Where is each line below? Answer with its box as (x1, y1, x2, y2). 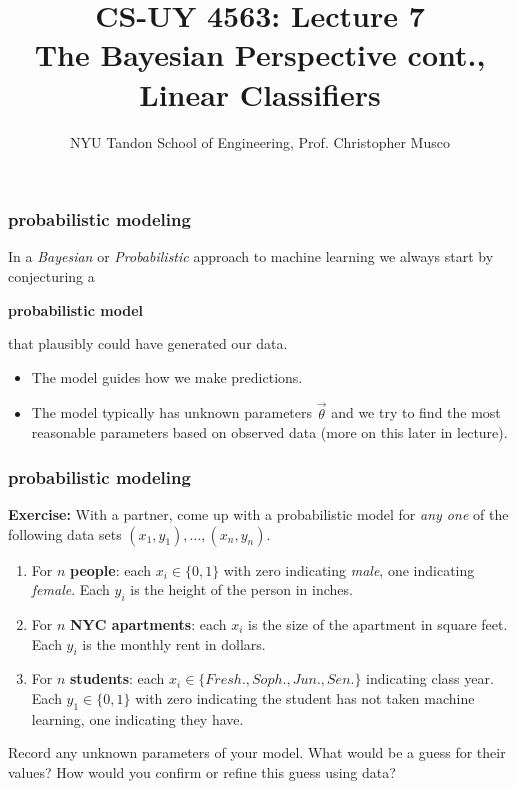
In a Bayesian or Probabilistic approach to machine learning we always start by (8, 246, 494, 267)
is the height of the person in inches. (130, 579, 353, 600)
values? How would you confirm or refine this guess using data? (8, 761, 396, 782)
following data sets (8, 523, 122, 544)
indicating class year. (366, 668, 494, 689)
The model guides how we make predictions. (31, 366, 303, 387)
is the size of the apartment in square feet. (248, 613, 508, 634)
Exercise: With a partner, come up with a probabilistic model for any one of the (8, 503, 509, 524)
